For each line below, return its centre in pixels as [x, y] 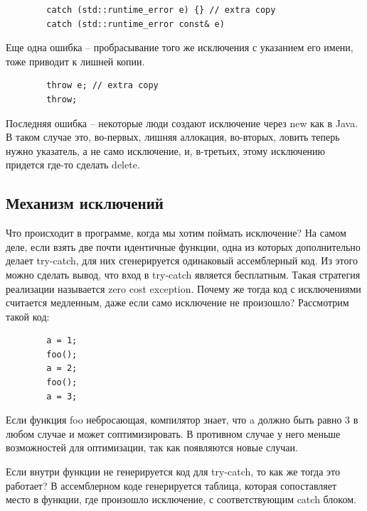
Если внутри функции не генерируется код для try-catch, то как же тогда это [173, 472]
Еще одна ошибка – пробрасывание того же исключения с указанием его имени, [180, 47]
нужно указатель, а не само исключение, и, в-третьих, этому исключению [166, 150]
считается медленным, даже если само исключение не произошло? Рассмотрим [177, 302]
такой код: [28, 316]
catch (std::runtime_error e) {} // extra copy [161, 10]
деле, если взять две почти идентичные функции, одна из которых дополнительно [183, 246]
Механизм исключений [85, 203]
